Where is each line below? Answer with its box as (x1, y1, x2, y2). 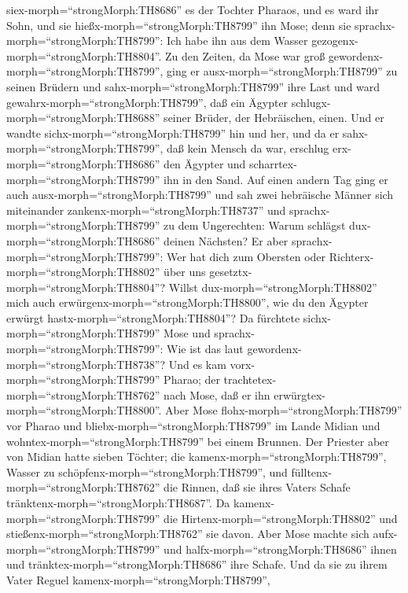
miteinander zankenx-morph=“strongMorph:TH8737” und (6, 201, 286, 218)
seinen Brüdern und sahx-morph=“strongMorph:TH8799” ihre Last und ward (6, 78, 380, 94)
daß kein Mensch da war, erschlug (167, 140, 329, 157)
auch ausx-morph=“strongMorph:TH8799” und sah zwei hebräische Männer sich (6, 186, 394, 203)
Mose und (164, 325, 211, 341)
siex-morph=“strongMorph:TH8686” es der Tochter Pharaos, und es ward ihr (6, 2, 379, 17)
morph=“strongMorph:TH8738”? (6, 355, 166, 372)
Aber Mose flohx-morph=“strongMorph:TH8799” (165, 402, 402, 418)
